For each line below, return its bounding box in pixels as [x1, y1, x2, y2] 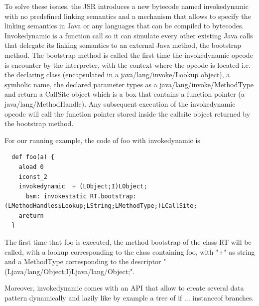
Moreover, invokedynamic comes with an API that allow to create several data [4, 283, 244, 293]
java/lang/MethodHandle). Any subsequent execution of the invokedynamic [4, 98, 236, 109]
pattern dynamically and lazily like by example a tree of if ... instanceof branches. [4, 293, 254, 303]
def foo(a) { [11, 153, 55, 161]
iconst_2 [18, 173, 47, 180]
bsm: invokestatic [25, 192, 87, 200]
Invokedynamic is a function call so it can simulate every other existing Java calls [4, 30, 253, 40]
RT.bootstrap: [90, 192, 136, 200]
